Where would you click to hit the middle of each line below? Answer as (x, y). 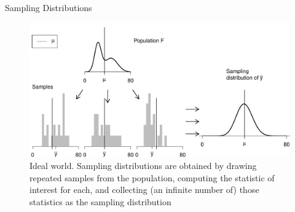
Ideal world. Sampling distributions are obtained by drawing (143, 166)
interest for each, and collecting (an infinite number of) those (144, 190)
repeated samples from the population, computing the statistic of (152, 177)
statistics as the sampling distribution (100, 202)
